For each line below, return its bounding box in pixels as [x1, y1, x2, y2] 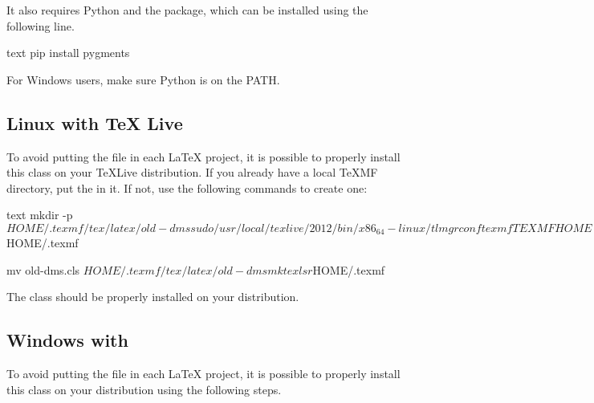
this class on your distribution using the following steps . [6, 381, 282, 397]
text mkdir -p [6, 206, 73, 223]
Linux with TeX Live [6, 110, 183, 135]
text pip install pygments [6, 44, 130, 61]
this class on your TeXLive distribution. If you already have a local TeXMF [6, 164, 378, 181]
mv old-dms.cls [6, 261, 80, 278]
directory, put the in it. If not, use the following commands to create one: [6, 179, 368, 196]
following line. [6, 17, 75, 34]
